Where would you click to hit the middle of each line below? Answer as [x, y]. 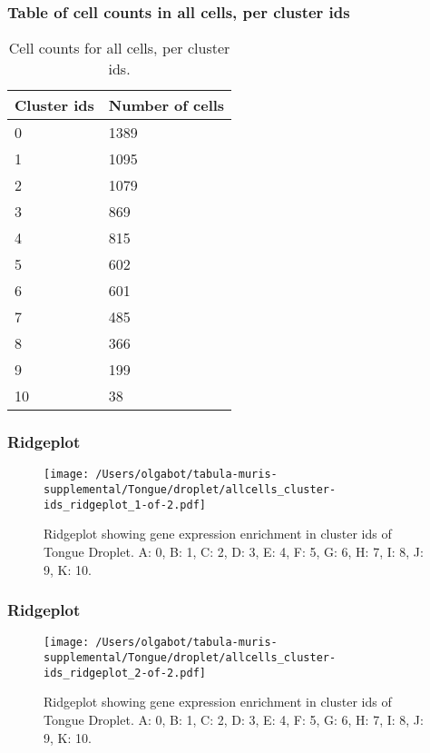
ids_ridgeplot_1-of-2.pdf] [125, 505]
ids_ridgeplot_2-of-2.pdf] [125, 673]
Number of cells [166, 105]
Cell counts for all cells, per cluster [119, 48]
